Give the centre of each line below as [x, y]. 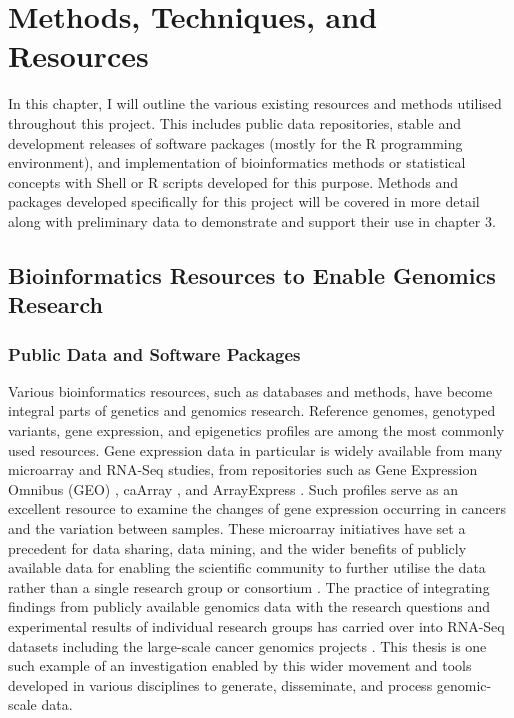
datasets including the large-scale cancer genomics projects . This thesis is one [247, 645]
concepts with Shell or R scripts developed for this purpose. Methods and [233, 181]
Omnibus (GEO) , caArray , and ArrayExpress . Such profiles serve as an [233, 488]
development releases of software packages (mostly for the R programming [235, 142]
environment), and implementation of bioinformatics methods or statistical [237, 162]
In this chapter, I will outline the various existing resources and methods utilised [255, 103]
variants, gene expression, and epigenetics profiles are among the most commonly [256, 430]
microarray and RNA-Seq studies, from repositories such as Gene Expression [243, 469]
